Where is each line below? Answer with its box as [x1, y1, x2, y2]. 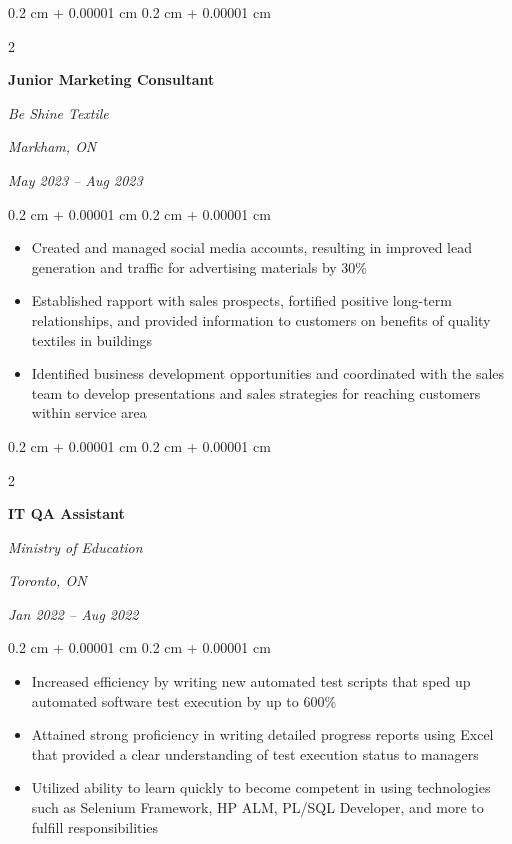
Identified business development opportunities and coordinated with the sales [31, 363, 505, 384]
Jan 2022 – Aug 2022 [8, 603, 139, 624]
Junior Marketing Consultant [8, 69, 215, 90]
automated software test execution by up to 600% [31, 690, 337, 711]
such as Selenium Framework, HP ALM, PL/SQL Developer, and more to [31, 797, 484, 818]
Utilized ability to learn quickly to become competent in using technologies [31, 777, 491, 798]
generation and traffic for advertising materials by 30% [31, 256, 367, 277]
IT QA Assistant [8, 503, 125, 524]
